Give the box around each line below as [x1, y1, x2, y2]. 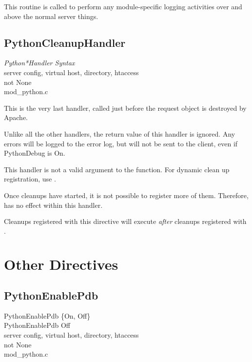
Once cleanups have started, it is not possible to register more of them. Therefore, [4, 190, 249, 200]
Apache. [4, 112, 28, 122]
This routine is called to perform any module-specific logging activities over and [4, 1, 242, 11]
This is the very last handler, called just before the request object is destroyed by [4, 102, 247, 113]
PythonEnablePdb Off [4, 320, 70, 330]
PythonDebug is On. [4, 148, 65, 158]
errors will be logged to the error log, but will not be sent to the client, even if [4, 138, 238, 148]
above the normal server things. [4, 11, 98, 21]
